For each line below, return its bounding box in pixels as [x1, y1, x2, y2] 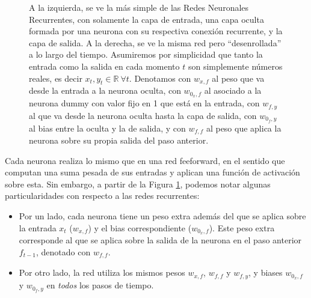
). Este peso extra [209, 221, 275, 234]
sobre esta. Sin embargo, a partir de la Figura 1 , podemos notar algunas [5, 177, 271, 190]
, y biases [248, 266, 283, 279]
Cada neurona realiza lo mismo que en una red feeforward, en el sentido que [5, 154, 285, 166]
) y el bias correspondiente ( [88, 221, 192, 234]
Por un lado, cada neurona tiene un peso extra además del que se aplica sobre [19, 209, 306, 222]
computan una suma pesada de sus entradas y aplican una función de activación [5, 166, 300, 178]
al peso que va [212, 71, 265, 84]
